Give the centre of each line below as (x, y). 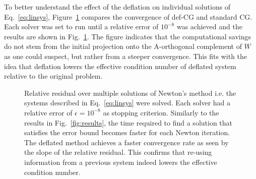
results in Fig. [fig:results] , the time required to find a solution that (129, 122)
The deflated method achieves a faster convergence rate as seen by (126, 142)
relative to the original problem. (53, 76)
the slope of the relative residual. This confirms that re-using (118, 152)
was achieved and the (209, 26)
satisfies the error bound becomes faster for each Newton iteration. (127, 132)
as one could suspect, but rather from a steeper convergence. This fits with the (126, 56)
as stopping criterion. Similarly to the (161, 112)
